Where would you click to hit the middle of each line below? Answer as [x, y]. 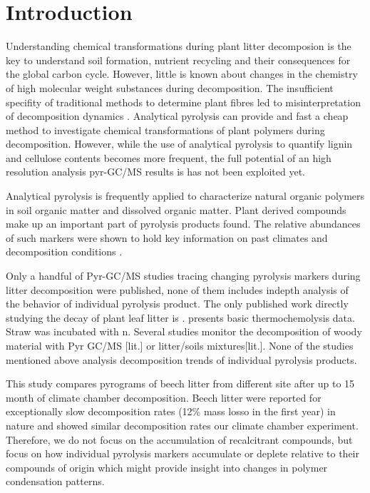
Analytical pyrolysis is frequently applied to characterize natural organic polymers [185, 196]
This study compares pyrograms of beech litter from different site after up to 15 [180, 383]
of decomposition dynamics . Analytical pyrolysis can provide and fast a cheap [177, 116]
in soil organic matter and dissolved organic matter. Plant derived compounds [176, 209]
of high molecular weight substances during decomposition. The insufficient [170, 87]
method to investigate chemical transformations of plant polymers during [165, 129]
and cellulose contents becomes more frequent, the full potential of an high [169, 157]
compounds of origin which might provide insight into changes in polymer [167, 467]
